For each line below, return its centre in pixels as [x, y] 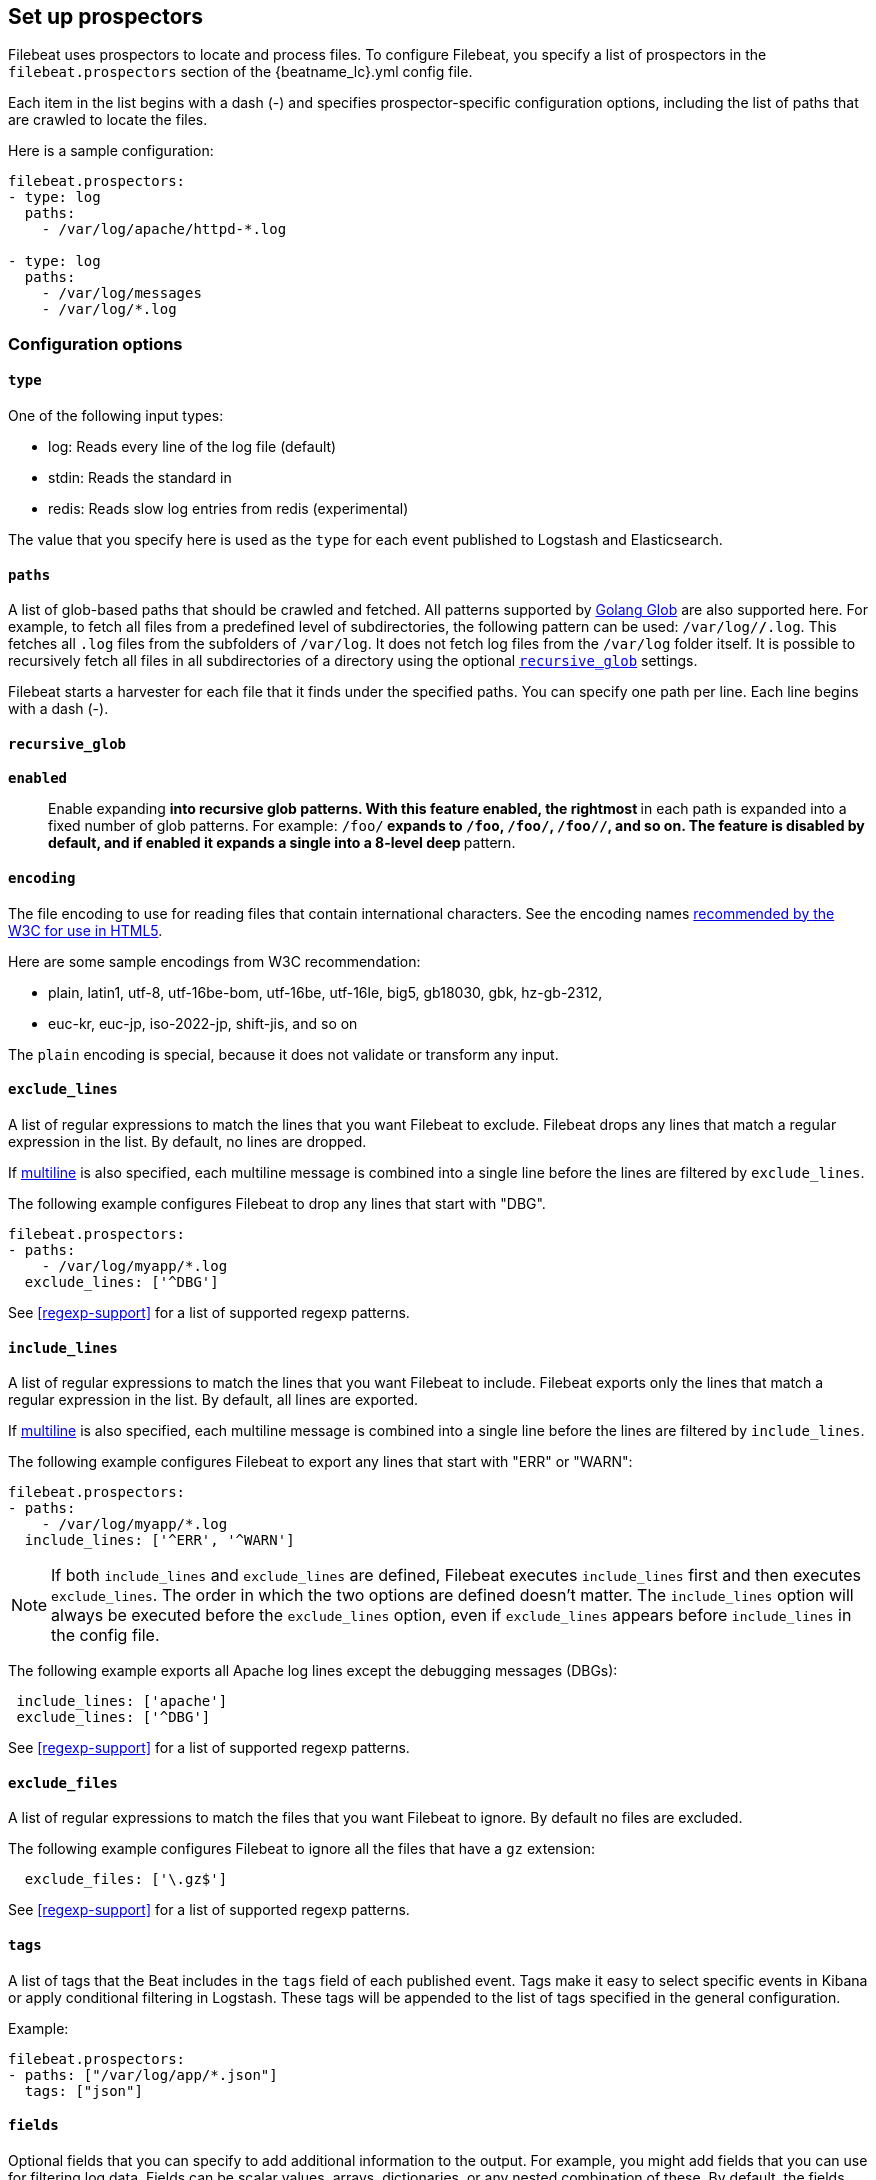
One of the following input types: [116, 416]
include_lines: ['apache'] [122, 1701]
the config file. [105, 1635]
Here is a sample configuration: [111, 151]
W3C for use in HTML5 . [85, 930]
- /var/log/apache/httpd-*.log [164, 229]
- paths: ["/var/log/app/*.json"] [143, 2074]
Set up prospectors [105, 16]
